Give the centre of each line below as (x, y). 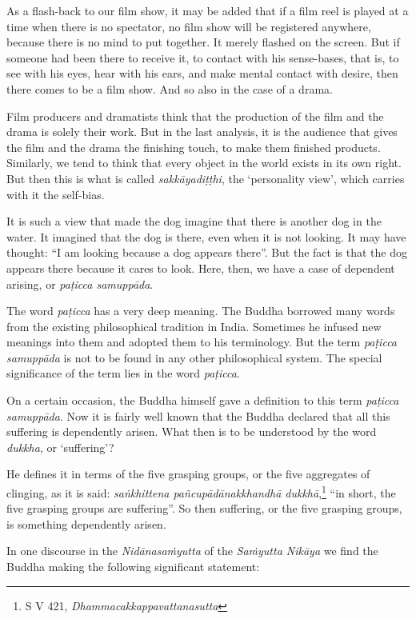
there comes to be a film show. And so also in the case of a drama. (170, 88)
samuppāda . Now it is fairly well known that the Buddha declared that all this (198, 415)
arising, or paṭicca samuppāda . (80, 284)
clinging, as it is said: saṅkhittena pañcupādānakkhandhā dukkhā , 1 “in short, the (201, 491)
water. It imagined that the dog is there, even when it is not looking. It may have (206, 236)
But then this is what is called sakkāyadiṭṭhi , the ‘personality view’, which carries (206, 178)
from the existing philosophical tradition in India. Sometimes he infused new (194, 326)
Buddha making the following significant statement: (133, 567)
